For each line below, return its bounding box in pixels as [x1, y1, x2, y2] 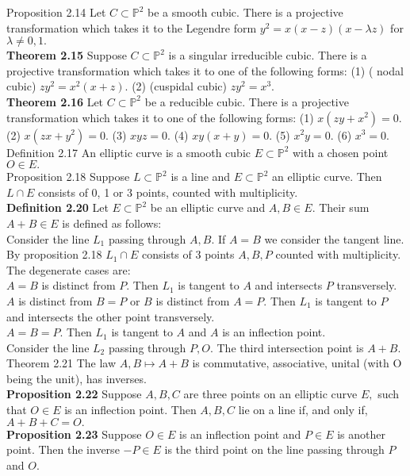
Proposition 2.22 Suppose [6, 386, 142, 402]
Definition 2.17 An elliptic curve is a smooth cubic [6, 144, 251, 160]
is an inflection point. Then [64, 401, 197, 418]
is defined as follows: [62, 214, 162, 231]
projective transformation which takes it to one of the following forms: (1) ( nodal [6, 62, 404, 79]
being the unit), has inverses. [6, 370, 147, 386]
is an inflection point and [179, 425, 301, 442]
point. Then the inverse [6, 441, 120, 458]
